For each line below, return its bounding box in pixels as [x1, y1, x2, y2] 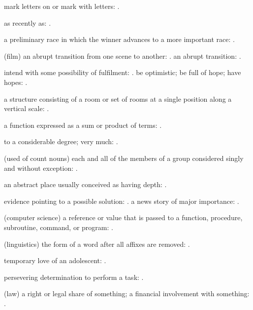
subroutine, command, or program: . [4, 222, 113, 232]
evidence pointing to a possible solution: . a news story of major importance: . [4, 195, 239, 206]
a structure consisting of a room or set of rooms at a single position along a [4, 93, 232, 104]
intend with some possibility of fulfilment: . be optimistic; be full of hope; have [4, 67, 241, 77]
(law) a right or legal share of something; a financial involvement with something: [4, 288, 250, 299]
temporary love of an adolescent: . [4, 255, 106, 266]
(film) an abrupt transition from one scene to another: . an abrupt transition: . [4, 50, 241, 61]
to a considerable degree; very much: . [4, 136, 118, 147]
